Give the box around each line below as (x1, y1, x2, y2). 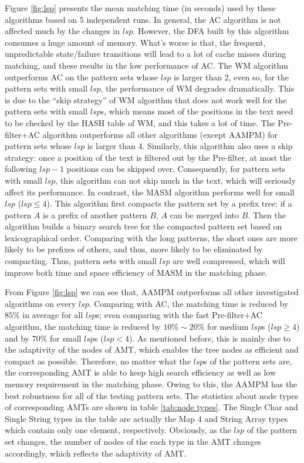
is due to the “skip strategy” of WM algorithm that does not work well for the (5, 93, 287, 106)
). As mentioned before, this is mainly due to (129, 332, 291, 344)
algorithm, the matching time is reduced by (5, 320, 161, 333)
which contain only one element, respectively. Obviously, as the (5, 424, 231, 436)
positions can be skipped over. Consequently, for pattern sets (66, 163, 286, 175)
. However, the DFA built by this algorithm (133, 25, 289, 37)
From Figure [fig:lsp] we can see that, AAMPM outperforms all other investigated (5, 286, 299, 298)
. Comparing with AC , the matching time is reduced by (89, 297, 289, 309)
